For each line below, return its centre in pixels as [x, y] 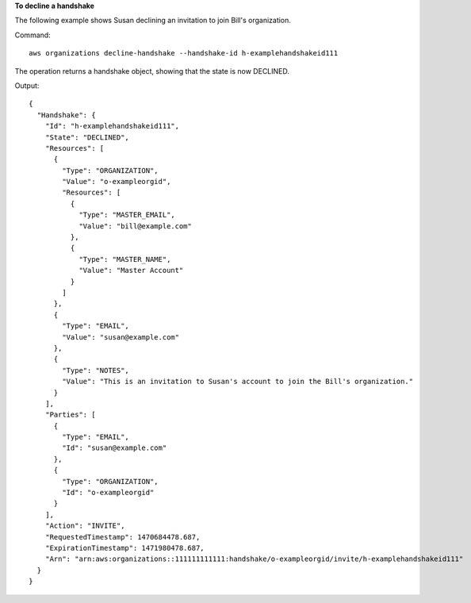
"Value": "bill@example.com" [135, 226]
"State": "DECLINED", [87, 137]
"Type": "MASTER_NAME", [125, 259]
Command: [33, 35]
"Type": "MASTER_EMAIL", [127, 215]
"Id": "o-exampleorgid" [108, 493]
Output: [27, 85]
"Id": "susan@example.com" [115, 448]
